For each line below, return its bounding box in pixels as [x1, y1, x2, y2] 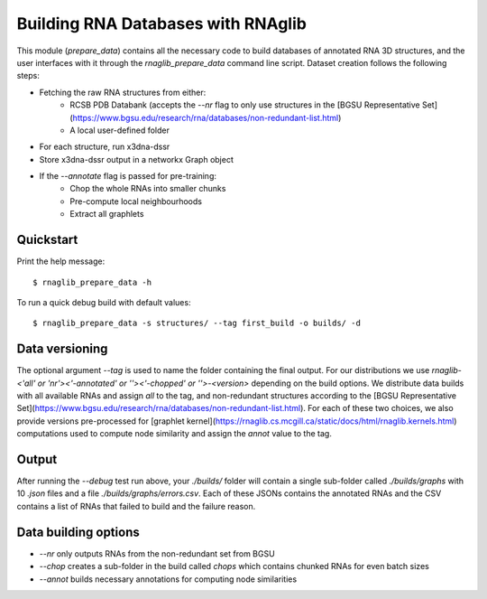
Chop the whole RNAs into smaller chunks [69, 183, 226, 194]
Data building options [16, 524, 140, 539]
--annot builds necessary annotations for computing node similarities [39, 574, 298, 585]
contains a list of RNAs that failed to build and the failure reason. [16, 501, 256, 511]
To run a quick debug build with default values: [16, 296, 191, 307]
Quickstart [16, 232, 78, 248]
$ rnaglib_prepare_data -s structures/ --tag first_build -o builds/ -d [32, 318, 361, 329]
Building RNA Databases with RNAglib [16, 14, 307, 33]
